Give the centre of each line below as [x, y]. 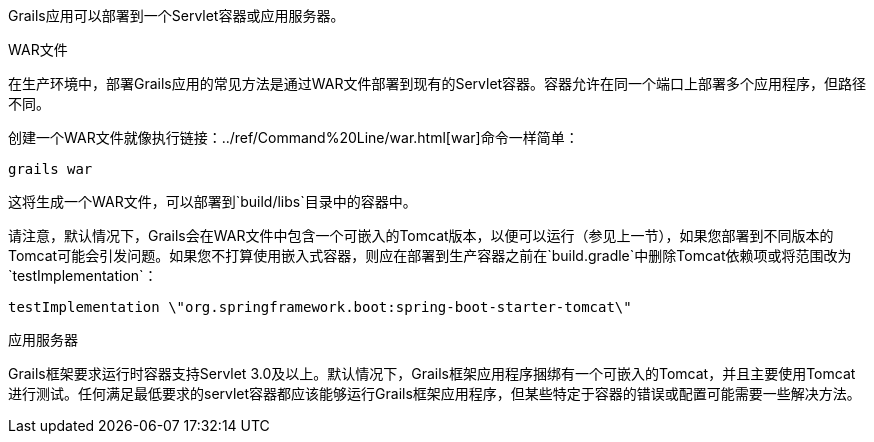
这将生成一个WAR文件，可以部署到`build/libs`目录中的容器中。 [212, 201]
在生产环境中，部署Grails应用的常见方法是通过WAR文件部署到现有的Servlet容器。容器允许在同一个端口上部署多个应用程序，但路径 [437, 83]
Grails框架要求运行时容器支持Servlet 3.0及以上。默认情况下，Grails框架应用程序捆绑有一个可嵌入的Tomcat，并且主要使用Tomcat [432, 373]
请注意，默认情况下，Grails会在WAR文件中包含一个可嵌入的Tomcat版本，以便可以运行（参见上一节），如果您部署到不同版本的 [421, 235]
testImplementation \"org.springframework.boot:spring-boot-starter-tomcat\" [320, 307]
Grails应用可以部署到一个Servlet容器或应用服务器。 [176, 15]
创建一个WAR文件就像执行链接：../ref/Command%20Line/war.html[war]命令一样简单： [293, 137]
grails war [50, 169]
